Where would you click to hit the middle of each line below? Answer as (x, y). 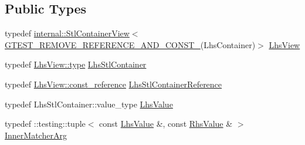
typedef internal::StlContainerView (67, 33)
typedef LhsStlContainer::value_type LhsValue (89, 104)
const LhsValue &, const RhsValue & (166, 124)
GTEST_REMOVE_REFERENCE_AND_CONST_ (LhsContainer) (130, 44)
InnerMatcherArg (36, 135)
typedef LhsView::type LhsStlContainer (76, 64)
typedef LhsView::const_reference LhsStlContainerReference (113, 84)
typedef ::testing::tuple (45, 124)
